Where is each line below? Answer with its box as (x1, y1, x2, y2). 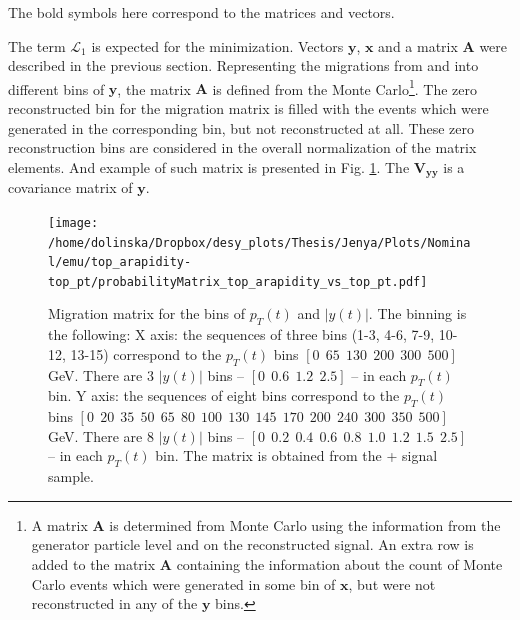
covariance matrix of (8, 177, 133, 198)
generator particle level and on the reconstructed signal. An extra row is (31, 534, 474, 555)
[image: (48, 215, 99, 230)
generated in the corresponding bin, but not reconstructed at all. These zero (8, 117, 474, 138)
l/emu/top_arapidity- (48, 255, 192, 270)
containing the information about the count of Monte (176, 554, 503, 575)
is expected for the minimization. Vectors (91, 35, 344, 56)
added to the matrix (31, 554, 156, 575)
